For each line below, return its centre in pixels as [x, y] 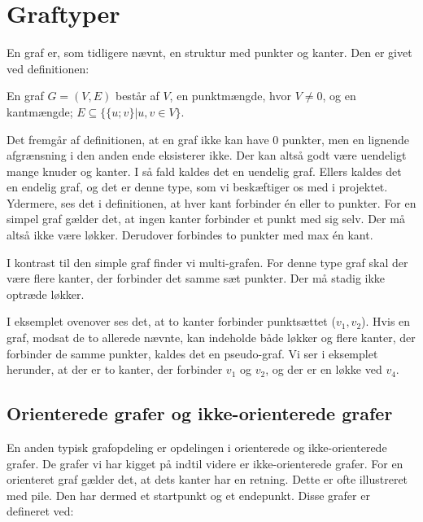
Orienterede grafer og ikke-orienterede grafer [200, 413]
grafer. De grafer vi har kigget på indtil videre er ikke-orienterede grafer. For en [205, 463]
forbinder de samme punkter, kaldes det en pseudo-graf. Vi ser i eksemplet [192, 353]
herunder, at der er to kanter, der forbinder [115, 369]
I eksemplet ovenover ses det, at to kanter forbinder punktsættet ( [171, 321]
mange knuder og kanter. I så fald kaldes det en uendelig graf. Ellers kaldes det [204, 171]
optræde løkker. [46, 294]
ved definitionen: [48, 68]
